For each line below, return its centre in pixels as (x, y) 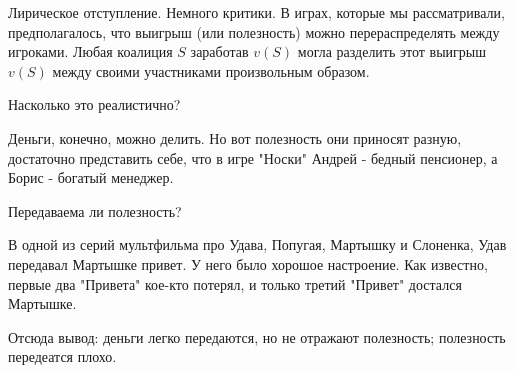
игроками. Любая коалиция (90, 51)
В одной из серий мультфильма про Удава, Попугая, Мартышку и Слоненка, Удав (257, 244)
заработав (219, 51)
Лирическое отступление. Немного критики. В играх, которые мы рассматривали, (256, 12)
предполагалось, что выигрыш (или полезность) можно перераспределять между (254, 31)
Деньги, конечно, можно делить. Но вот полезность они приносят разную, (235, 137)
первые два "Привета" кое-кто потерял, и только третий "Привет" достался (235, 283)
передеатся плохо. (62, 356)
